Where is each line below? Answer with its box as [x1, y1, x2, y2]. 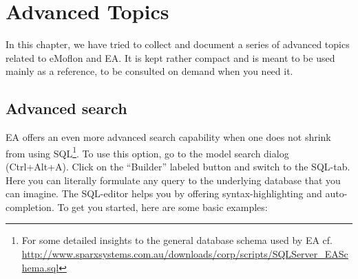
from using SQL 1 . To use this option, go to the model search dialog [6, 144, 289, 160]
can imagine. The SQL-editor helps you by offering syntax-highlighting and [6, 186, 322, 201]
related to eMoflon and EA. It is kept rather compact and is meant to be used [6, 50, 335, 65]
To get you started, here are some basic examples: [57, 199, 268, 214]
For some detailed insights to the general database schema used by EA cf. [21, 233, 333, 247]
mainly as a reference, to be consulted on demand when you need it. [6, 64, 293, 78]
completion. [6, 199, 54, 214]
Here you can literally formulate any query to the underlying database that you [6, 172, 341, 187]
